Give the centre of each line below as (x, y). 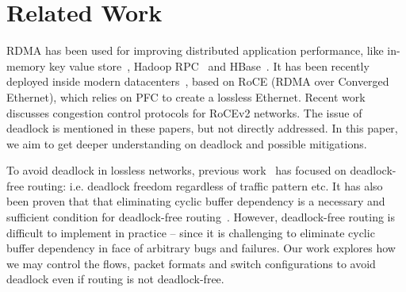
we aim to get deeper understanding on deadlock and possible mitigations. (187, 143)
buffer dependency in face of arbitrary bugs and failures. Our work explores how (201, 248)
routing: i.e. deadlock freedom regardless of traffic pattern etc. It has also (205, 185)
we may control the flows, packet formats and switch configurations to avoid (191, 263)
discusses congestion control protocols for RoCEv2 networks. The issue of (184, 112)
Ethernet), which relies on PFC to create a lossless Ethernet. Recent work (186, 96)
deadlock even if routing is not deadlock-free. (115, 279)
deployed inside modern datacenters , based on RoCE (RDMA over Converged (198, 81)
